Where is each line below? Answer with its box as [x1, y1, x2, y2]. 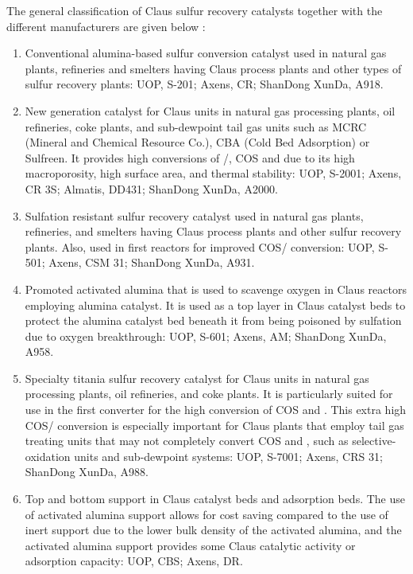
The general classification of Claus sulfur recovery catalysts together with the [6, 2, 383, 18]
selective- [352, 432, 396, 449]
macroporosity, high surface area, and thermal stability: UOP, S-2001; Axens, [25, 165, 402, 182]
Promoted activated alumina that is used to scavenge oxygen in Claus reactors [25, 280, 407, 297]
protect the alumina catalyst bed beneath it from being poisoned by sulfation [25, 312, 402, 329]
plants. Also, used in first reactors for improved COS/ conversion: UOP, [25, 238, 375, 255]
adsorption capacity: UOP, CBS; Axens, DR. [25, 553, 243, 569]
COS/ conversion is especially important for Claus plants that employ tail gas [25, 416, 404, 433]
